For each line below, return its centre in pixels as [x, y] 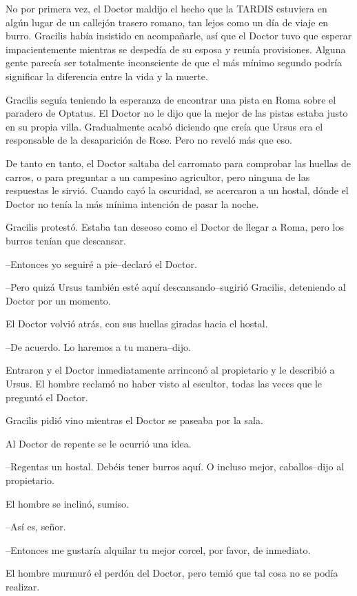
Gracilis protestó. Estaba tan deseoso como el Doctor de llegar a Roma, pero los [175, 227]
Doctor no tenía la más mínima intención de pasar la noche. [132, 203]
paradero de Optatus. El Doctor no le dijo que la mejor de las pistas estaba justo [177, 113]
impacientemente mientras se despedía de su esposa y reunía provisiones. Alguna [176, 49]
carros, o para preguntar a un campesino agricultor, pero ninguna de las [158, 176]
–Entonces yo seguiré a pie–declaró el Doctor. [101, 263]
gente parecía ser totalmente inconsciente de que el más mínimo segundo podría [174, 63]
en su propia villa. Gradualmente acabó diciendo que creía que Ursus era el [164, 126]
